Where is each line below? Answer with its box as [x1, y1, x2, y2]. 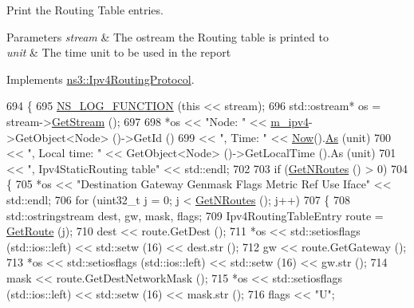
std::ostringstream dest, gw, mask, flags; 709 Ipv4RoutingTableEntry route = [6, 207, 384, 223]
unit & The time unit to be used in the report [6, 44, 231, 61]
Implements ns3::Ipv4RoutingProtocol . [6, 70, 195, 87]
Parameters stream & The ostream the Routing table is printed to [6, 28, 329, 45]
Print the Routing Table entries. [6, 2, 164, 18]
